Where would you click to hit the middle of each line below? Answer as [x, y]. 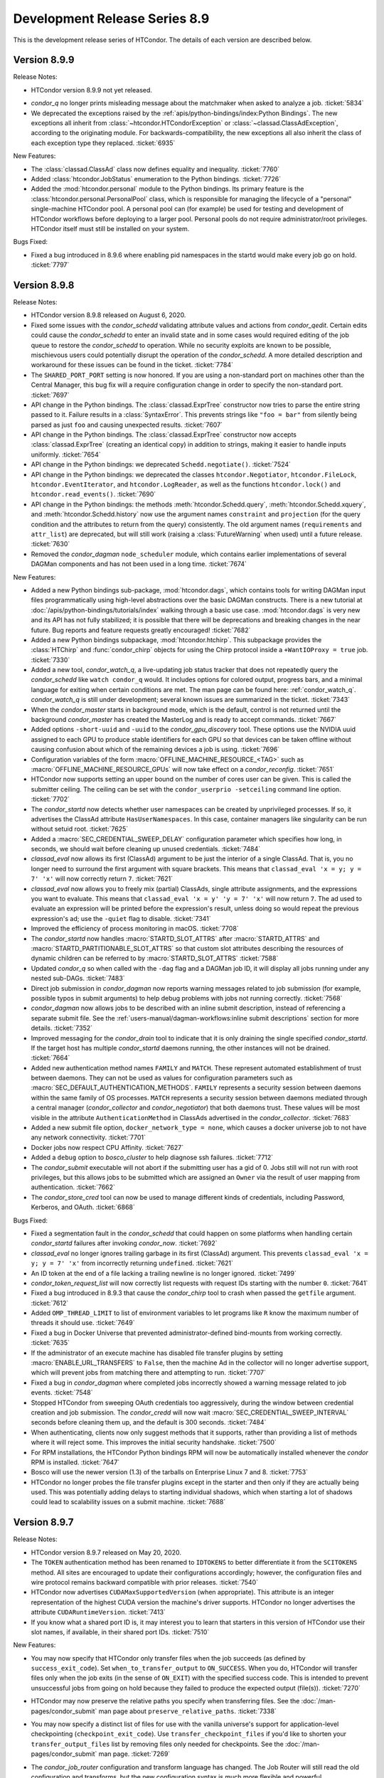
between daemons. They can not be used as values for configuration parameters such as [162, 1078]
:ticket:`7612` [50, 1303]
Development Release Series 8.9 [111, 18]
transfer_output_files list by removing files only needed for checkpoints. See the [157, 1744]
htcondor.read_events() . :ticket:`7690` [94, 494]
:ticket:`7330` [50, 660]
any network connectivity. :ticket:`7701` [88, 1137]
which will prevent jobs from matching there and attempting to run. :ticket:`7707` [149, 1373]
